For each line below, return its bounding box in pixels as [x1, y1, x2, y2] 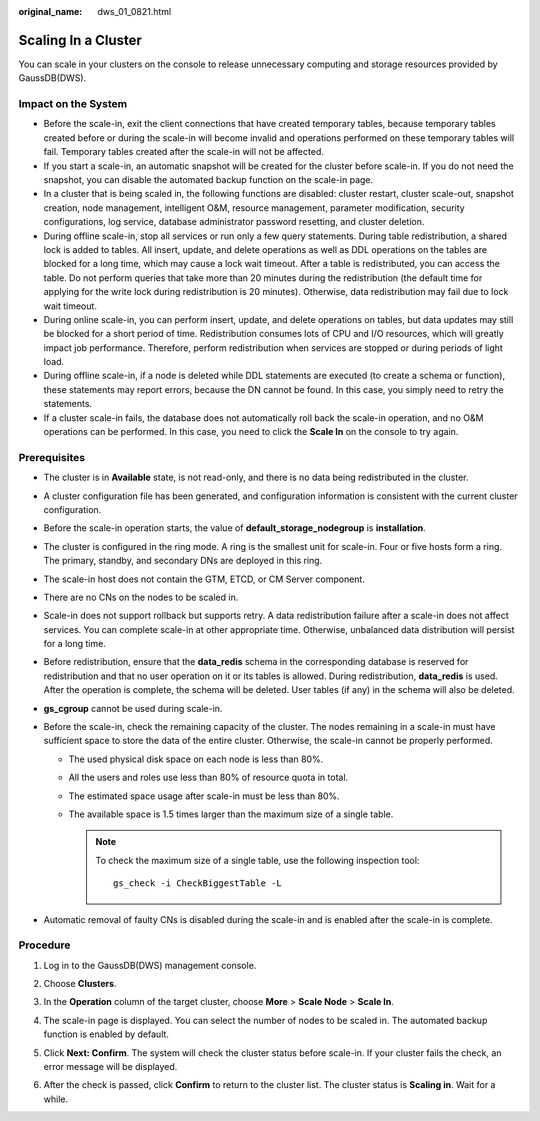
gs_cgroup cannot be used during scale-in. [43, 702, 223, 714]
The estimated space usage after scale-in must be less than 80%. [68, 790, 340, 802]
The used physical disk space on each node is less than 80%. [68, 753, 324, 765]
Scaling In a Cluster [18, 31, 142, 49]
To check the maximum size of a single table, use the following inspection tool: [95, 854, 420, 866]
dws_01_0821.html [97, 6, 172, 17]
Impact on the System [18, 97, 128, 111]
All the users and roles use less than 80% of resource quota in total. [68, 771, 349, 784]
